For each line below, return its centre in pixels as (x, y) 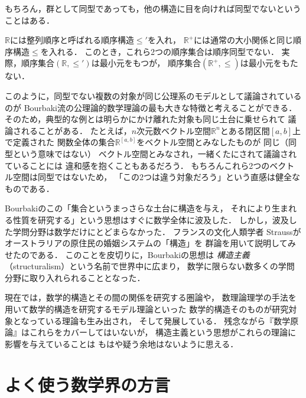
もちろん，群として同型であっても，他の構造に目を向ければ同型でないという (153, 8)
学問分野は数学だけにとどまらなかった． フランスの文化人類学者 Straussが (157, 231)
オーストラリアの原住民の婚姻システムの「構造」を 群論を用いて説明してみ (150, 243)
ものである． (30, 188)
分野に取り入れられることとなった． (75, 277)
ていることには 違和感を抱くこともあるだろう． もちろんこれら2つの (137, 165)
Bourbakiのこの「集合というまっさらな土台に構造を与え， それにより (139, 208)
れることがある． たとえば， (76, 130)
